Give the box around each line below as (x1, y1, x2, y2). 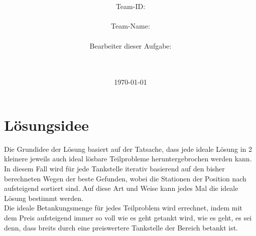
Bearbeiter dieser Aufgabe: (89, 40, 172, 51)
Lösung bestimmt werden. (4, 192, 83, 203)
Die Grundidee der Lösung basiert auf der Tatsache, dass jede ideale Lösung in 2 (4, 143, 252, 154)
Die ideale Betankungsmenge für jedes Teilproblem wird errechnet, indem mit (4, 202, 242, 213)
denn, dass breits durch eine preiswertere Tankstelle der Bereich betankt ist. (4, 222, 238, 232)
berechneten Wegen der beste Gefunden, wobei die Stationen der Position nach (4, 173, 246, 183)
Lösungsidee (4, 114, 89, 135)
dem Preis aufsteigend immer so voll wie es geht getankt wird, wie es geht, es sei (4, 212, 252, 223)
